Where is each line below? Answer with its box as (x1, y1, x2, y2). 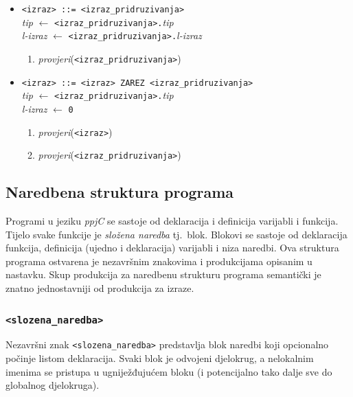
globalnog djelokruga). (5, 378, 100, 392)
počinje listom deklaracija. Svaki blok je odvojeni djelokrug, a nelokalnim (5, 351, 314, 365)
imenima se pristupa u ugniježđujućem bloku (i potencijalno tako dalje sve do (5, 364, 332, 378)
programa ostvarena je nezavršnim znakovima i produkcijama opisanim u (5, 253, 312, 268)
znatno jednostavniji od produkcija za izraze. (5, 281, 194, 295)
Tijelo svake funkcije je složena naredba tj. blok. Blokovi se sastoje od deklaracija (5, 227, 348, 241)
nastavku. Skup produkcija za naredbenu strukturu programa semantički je (5, 267, 321, 282)
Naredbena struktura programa (5, 181, 234, 203)
